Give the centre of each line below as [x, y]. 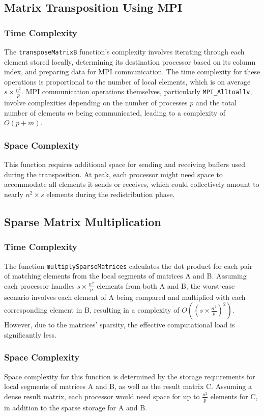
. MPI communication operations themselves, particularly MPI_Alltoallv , [137, 91]
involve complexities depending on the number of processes [96, 103]
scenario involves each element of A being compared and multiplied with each [125, 297]
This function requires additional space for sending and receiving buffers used [125, 164]
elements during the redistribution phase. [111, 194]
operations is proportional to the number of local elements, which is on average [127, 81]
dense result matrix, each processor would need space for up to [102, 396]
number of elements [35, 112]
